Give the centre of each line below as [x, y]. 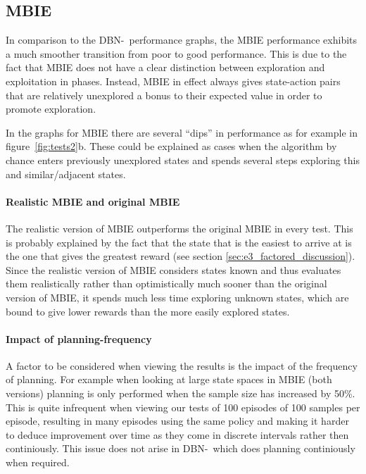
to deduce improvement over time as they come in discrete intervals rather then [177, 434]
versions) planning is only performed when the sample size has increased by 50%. [181, 393]
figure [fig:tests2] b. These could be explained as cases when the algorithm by [171, 146]
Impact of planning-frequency [79, 338]
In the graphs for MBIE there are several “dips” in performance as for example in [182, 132]
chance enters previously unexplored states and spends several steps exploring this [183, 160]
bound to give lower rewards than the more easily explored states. [148, 311]
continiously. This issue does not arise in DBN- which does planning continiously [181, 448]
